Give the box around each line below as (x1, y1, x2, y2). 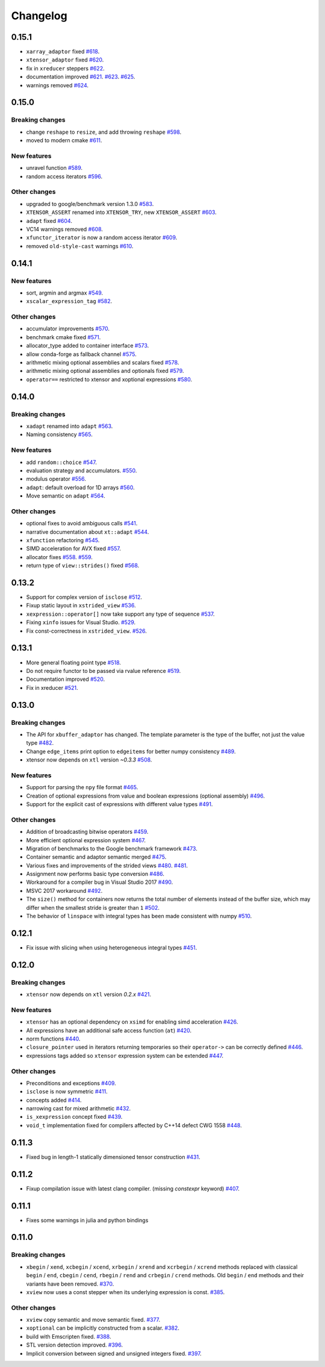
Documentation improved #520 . (26, 675, 105, 683)
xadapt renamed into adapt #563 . (26, 422, 113, 430)
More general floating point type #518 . (26, 658, 122, 666)
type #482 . (26, 739, 54, 746)
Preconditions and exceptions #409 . (26, 1079, 117, 1087)
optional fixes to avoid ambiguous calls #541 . (26, 520, 138, 527)
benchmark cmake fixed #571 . (26, 333, 101, 340)
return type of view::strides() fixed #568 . (26, 562, 140, 569)
